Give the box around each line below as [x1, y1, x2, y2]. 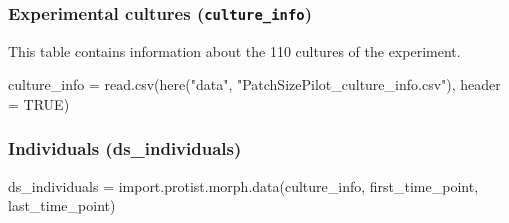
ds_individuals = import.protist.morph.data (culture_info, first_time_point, [8, 175, 479, 196]
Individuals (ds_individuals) [8, 136, 242, 161]
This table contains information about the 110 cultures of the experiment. [8, 40, 461, 61]
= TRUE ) [8, 93, 70, 114]
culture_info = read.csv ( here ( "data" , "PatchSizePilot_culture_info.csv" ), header [8, 74, 501, 95]
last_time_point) [8, 195, 116, 216]
